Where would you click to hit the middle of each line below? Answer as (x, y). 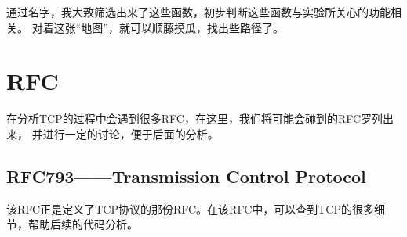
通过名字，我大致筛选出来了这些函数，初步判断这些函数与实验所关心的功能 (198, 12)
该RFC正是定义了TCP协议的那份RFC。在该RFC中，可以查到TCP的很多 (190, 208)
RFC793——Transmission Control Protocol (186, 176)
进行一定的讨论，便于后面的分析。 (131, 133)
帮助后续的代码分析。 (83, 224)
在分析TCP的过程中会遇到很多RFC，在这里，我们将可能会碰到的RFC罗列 (195, 118)
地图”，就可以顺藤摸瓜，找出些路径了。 (182, 27)
